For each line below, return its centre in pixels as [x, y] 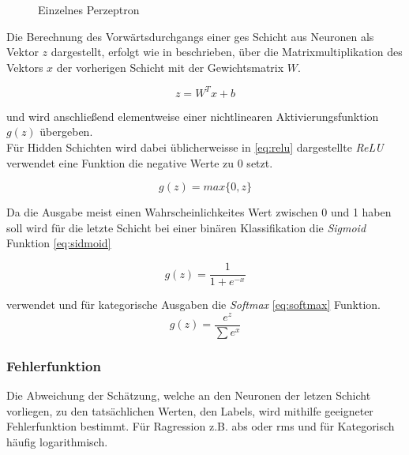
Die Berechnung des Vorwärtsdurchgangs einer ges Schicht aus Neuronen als [190, 36]
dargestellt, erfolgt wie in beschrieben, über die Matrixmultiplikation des [227, 52]
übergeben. [66, 132]
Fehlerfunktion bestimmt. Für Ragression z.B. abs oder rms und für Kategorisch [201, 426]
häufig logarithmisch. [57, 441]
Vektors [25, 67]
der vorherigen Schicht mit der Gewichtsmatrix [170, 67]
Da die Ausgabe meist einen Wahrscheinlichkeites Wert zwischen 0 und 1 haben [199, 212]
